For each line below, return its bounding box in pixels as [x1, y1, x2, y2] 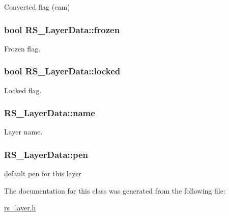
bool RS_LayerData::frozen [4, 23, 120, 36]
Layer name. [4, 126, 43, 137]
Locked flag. [4, 85, 42, 95]
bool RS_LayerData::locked [4, 65, 121, 77]
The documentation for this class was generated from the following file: [4, 185, 225, 196]
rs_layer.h [4, 202, 36, 213]
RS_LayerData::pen [4, 148, 89, 160]
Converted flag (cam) [4, 2, 70, 12]
